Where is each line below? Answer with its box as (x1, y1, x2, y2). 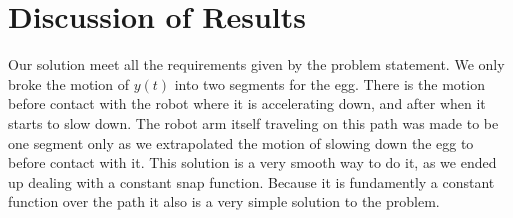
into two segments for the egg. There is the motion (174, 73, 485, 94)
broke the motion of (8, 73, 129, 94)
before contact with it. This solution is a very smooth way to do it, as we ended (8, 152, 497, 173)
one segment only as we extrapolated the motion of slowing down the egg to (8, 132, 474, 153)
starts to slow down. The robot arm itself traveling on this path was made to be (8, 112, 499, 133)
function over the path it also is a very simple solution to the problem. (8, 191, 440, 212)
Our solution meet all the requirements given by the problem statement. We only (8, 54, 505, 75)
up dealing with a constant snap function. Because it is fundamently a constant (8, 171, 495, 192)
